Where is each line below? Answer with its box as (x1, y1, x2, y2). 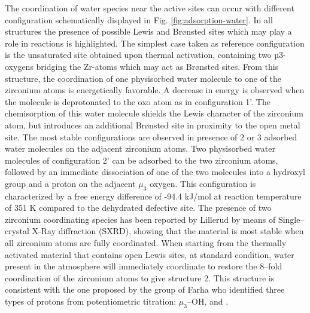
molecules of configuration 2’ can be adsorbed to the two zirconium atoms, (5, 154, 278, 166)
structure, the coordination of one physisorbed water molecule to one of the (5, 72, 282, 84)
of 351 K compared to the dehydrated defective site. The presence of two (5, 201, 272, 214)
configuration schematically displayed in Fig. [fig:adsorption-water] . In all (5, 13, 273, 26)
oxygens (5, 60, 34, 72)
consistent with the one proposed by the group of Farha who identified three (5, 283, 285, 296)
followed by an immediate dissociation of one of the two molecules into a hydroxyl (5, 165, 305, 178)
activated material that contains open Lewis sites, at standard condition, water (5, 248, 294, 260)
